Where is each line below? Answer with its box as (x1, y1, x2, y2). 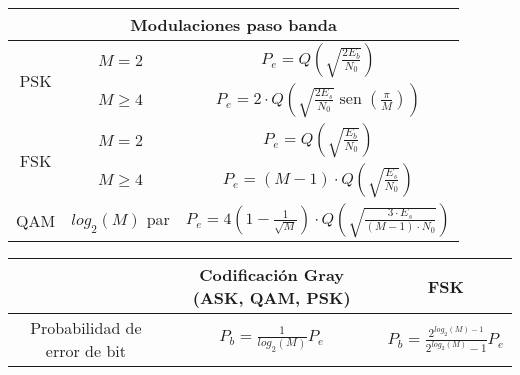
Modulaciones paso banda (130, 13, 337, 36)
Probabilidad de (30, 316, 142, 339)
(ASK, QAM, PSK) (192, 286, 351, 309)
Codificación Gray (199, 263, 345, 286)
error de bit (45, 339, 126, 362)
